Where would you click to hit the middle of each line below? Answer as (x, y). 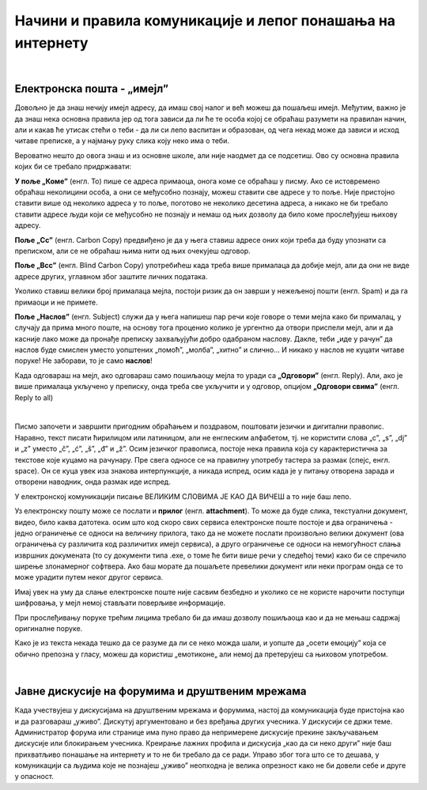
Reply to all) (34, 397)
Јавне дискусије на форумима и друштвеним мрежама (161, 692)
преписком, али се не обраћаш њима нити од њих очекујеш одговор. (132, 251)
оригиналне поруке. (49, 629)
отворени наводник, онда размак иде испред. (93, 482)
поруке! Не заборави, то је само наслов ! (84, 361)
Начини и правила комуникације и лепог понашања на (205, 21)
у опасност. (34, 777)
